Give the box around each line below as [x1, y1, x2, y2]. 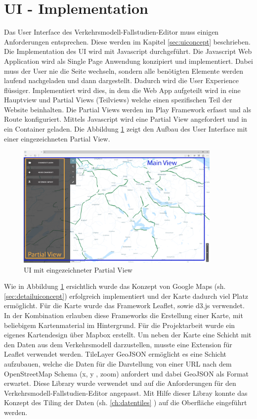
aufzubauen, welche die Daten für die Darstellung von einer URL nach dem [4, 358, 232, 369]
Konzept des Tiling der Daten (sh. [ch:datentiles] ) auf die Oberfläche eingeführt [4, 397, 247, 408]
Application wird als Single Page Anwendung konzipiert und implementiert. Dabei [4, 55, 253, 66]
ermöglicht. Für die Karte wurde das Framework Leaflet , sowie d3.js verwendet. [4, 300, 245, 311]
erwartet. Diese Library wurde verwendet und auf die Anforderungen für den [4, 378, 236, 388]
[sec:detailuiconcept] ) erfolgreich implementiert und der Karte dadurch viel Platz [4, 290, 249, 301]
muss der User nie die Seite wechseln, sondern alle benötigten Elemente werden [4, 65, 244, 76]
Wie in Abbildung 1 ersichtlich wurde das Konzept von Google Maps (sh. [4, 281, 226, 291]
